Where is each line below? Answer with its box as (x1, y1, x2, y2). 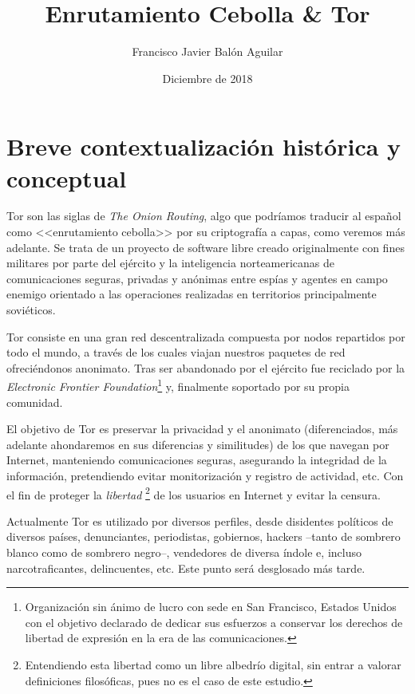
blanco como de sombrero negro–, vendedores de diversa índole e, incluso (6, 544, 362, 561)
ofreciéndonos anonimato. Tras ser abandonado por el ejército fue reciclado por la (6, 359, 405, 376)
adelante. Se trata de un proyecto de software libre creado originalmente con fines (6, 239, 405, 255)
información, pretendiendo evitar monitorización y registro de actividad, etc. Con (6, 467, 404, 483)
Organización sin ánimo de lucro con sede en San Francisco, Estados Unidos (25, 598, 397, 615)
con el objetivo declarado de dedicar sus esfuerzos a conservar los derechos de (25, 613, 403, 630)
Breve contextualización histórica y (6, 130, 401, 163)
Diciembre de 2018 (162, 69, 253, 86)
